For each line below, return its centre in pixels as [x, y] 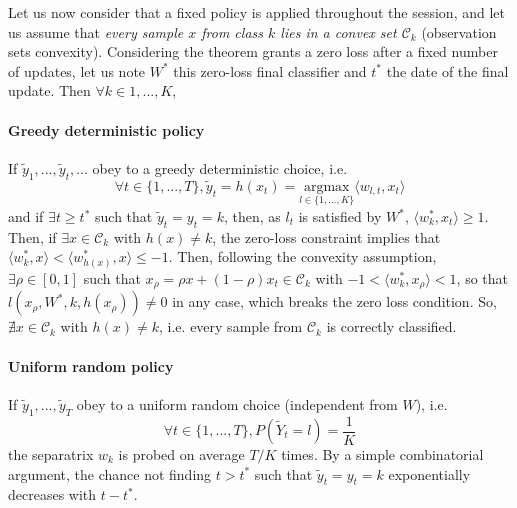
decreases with [52, 494]
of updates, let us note [77, 70]
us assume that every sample [96, 31]
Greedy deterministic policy [106, 129]
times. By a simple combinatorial [382, 454]
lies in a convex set [338, 31]
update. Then [49, 90]
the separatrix [51, 454]
